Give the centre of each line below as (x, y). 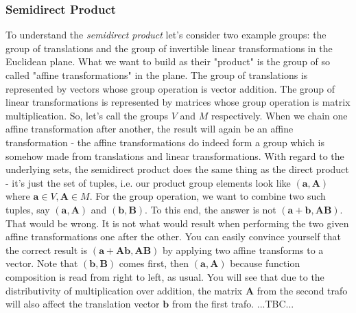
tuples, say (28, 209)
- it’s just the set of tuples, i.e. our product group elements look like (148, 182)
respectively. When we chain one (280, 115)
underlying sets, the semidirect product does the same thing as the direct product (177, 169)
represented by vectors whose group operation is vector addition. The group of (170, 88)
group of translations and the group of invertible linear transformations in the (169, 48)
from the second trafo (302, 290)
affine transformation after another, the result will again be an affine (150, 129)
